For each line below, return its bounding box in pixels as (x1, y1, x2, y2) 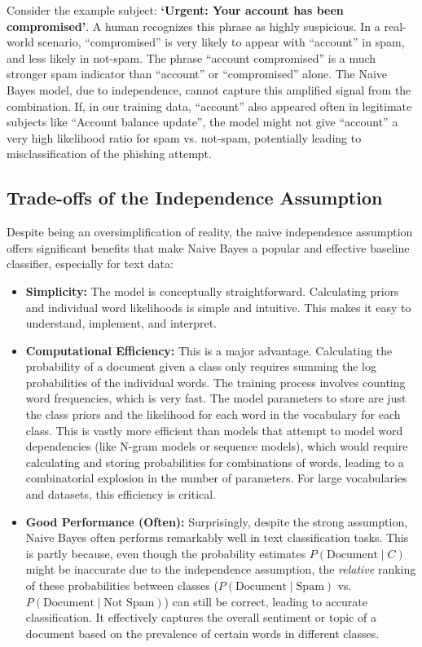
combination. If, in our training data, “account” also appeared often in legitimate (7, 97, 412, 114)
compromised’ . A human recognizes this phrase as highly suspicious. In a (7, 17, 380, 34)
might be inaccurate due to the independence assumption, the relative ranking (25, 561, 416, 578)
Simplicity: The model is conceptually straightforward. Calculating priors (25, 282, 399, 299)
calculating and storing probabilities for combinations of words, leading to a (25, 453, 404, 470)
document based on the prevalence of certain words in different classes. (25, 624, 380, 641)
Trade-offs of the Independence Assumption (7, 185, 383, 210)
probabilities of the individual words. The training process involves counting (25, 373, 406, 390)
